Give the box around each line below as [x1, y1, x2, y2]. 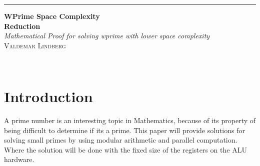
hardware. [4, 154, 34, 165]
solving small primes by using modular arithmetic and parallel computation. [4, 135, 237, 145]
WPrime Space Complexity [4, 11, 100, 21]
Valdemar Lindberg [4, 40, 66, 50]
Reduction [4, 20, 40, 31]
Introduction [4, 86, 93, 107]
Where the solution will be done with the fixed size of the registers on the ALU [4, 144, 247, 155]
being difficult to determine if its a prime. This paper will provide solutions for [4, 125, 245, 135]
